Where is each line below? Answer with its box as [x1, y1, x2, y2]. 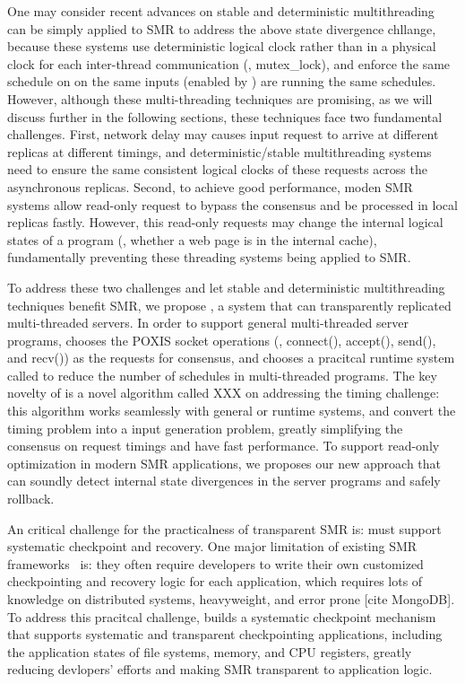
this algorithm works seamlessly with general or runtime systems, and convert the [7, 401, 456, 420]
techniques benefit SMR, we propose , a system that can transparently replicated [7, 295, 452, 314]
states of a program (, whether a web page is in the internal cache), [7, 230, 377, 249]
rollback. [7, 489, 55, 508]
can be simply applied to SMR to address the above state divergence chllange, [7, 19, 436, 38]
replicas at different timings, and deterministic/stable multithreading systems [7, 142, 432, 161]
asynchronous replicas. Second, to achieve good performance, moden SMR [7, 177, 413, 196]
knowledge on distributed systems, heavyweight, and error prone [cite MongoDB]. [7, 590, 455, 608]
